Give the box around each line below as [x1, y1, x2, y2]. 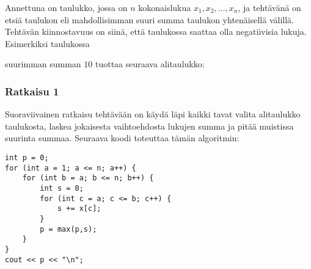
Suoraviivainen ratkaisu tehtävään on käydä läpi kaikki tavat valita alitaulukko [5, 108, 301, 120]
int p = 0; [5, 153, 49, 162]
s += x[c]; [57, 204, 101, 213]
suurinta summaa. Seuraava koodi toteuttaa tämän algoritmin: [5, 131, 240, 144]
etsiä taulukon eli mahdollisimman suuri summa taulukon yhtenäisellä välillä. [5, 13, 294, 26]
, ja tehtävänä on [238, 1, 301, 13]
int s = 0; [40, 183, 84, 193]
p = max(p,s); [40, 224, 97, 234]
